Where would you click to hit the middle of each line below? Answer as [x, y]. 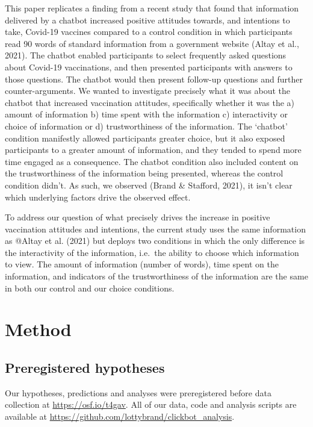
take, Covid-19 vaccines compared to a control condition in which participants [149, 32]
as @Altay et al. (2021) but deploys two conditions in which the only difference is [155, 241]
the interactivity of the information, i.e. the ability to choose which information [152, 252]
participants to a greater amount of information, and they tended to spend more [153, 150]
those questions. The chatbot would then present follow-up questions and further [154, 79]
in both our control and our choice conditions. [90, 288]
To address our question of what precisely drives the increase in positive [138, 217]
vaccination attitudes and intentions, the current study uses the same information [155, 229]
